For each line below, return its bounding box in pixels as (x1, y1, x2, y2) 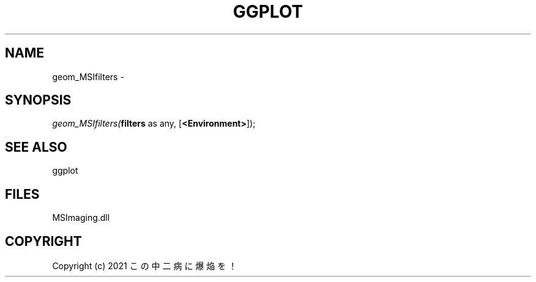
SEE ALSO (5, 139, 67, 155)
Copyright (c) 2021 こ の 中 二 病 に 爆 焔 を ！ (52, 260, 237, 271)
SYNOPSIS (5, 92, 72, 108)
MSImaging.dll (52, 212, 110, 223)
